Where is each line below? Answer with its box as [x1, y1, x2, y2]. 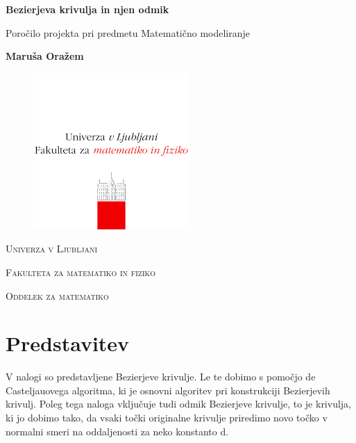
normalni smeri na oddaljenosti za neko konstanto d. [6, 424, 229, 438]
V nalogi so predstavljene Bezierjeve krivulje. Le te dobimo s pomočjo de [6, 369, 316, 384]
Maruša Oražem [6, 49, 84, 63]
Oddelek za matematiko [6, 288, 109, 303]
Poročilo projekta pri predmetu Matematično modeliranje [6, 25, 250, 40]
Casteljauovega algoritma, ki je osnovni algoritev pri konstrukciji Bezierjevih [6, 382, 330, 397]
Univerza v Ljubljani [6, 241, 98, 256]
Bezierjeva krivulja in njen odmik [6, 2, 169, 16]
